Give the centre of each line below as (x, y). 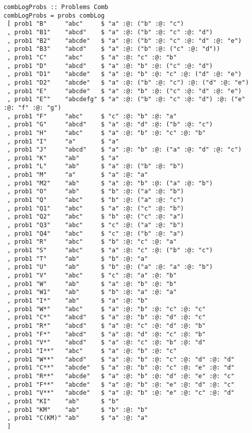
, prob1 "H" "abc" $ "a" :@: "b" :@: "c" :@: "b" (106, 133)
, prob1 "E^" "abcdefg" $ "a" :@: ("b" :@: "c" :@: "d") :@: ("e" (126, 99)
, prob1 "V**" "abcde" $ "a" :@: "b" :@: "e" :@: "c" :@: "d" (121, 393)
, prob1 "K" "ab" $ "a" (63, 158)
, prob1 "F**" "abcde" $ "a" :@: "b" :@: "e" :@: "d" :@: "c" (121, 384)
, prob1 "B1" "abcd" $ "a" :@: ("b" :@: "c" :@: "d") (110, 32)
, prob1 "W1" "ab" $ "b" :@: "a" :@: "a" (92, 292)
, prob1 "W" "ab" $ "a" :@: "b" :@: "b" (92, 284)
